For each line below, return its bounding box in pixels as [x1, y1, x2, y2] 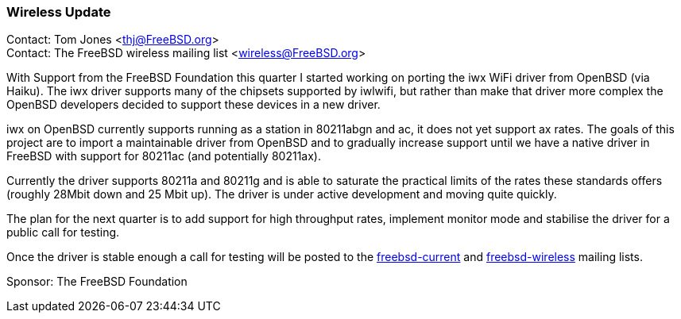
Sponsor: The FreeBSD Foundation [6, 275, 188, 289]
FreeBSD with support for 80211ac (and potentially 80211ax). [6, 149, 321, 163]
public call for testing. [6, 225, 120, 240]
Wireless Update [6, 4, 111, 20]
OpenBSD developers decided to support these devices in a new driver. [6, 98, 381, 112]
